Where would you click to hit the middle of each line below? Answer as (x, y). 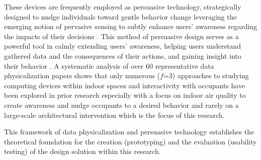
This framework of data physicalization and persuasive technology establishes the (129, 132)
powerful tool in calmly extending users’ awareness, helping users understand (122, 46)
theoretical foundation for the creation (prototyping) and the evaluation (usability (130, 141)
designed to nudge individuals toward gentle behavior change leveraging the (120, 16)
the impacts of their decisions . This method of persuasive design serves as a (121, 36)
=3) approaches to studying (206, 75)
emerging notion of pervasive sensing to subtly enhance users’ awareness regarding (131, 26)
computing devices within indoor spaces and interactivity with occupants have (125, 85)
